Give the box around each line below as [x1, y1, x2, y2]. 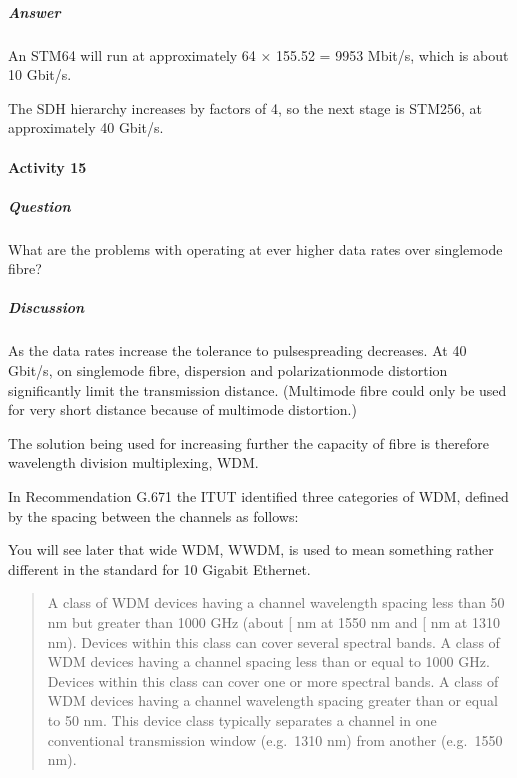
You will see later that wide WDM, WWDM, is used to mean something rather [8, 539, 494, 560]
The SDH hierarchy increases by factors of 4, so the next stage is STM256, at [8, 97, 483, 118]
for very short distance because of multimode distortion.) [8, 399, 357, 420]
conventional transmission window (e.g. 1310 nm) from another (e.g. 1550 [47, 729, 503, 750]
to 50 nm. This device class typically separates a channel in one [47, 709, 437, 730]
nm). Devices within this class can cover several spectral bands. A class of [47, 631, 500, 652]
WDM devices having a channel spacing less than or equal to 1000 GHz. [47, 651, 490, 672]
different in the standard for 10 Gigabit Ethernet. [8, 558, 311, 579]
